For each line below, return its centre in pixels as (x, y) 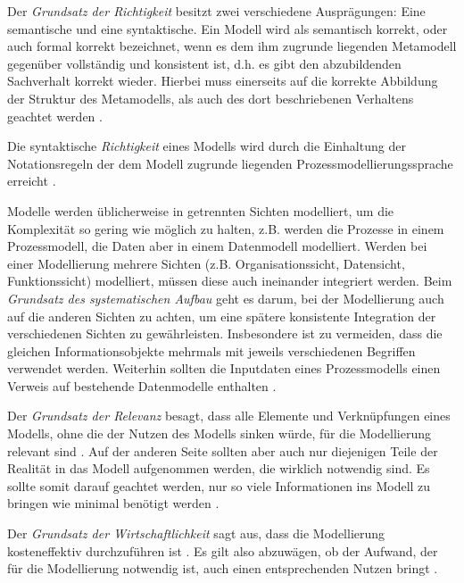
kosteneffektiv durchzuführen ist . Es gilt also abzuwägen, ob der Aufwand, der (223, 550)
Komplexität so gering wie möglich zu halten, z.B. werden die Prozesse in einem (226, 228)
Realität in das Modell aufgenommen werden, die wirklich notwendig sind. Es (219, 468)
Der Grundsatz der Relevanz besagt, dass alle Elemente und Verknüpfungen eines (229, 416)
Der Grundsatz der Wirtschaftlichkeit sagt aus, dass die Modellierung (196, 533)
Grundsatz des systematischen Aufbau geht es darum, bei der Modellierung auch (226, 298)
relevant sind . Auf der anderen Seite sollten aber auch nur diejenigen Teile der (223, 450)
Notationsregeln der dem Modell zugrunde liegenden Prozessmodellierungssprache (230, 163)
